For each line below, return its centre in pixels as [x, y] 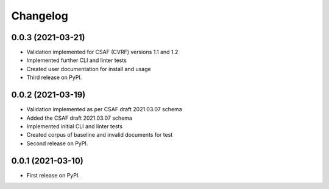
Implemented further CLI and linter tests [77, 60]
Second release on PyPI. [57, 143]
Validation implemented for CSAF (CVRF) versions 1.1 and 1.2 [102, 52]
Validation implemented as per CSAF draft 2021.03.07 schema [104, 109]
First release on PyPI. [53, 175]
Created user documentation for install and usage [89, 69]
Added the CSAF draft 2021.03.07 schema [79, 118]
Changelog [40, 16]
